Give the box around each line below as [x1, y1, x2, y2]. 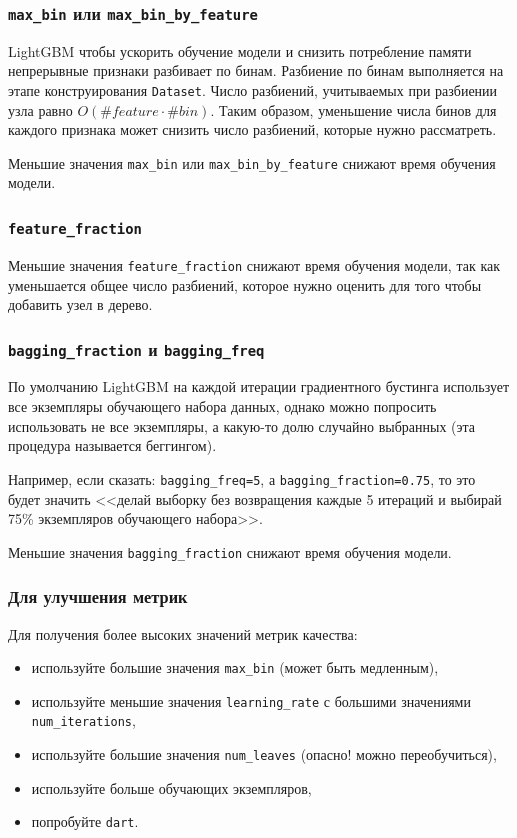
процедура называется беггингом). [8, 435, 217, 456]
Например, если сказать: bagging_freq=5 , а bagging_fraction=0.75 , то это [8, 468, 476, 489]
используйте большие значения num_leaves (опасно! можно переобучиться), [31, 744, 497, 765]
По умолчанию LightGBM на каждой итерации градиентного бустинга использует [8, 376, 510, 397]
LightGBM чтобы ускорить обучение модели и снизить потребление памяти [8, 40, 472, 61]
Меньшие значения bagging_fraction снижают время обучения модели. [8, 541, 452, 562]
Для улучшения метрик [8, 584, 188, 609]
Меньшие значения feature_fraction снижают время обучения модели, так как [8, 254, 500, 275]
